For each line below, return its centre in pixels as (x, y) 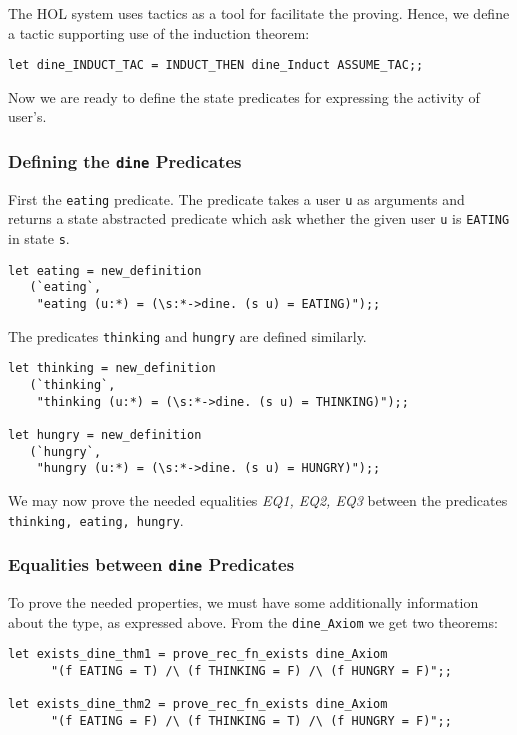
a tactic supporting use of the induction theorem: (159, 32)
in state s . (39, 238)
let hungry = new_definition (105, 435)
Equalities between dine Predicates (151, 564)
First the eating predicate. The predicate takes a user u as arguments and (236, 198)
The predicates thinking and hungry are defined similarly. (187, 335)
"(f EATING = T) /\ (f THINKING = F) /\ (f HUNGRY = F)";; (251, 670)
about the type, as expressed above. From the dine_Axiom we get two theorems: (253, 621)
